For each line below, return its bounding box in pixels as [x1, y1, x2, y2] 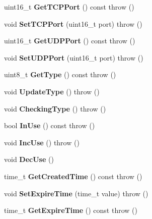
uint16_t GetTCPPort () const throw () [4, 2, 134, 12]
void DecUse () [4, 154, 54, 165]
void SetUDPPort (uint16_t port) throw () [4, 52, 143, 63]
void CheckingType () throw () [4, 103, 106, 114]
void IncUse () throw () [4, 137, 80, 147]
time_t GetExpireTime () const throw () [4, 205, 137, 215]
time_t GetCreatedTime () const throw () [4, 171, 142, 181]
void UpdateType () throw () [4, 86, 100, 96]
